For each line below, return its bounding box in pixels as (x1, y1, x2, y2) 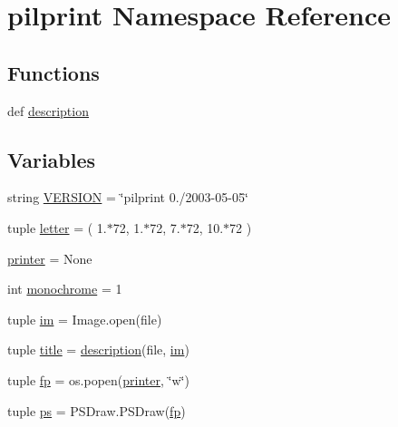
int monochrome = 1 (7, 279, 122, 298)
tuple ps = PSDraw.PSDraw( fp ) (7, 401, 186, 420)
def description (7, 101, 89, 120)
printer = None (7, 248, 92, 267)
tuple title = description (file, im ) (7, 340, 189, 359)
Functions (7, 58, 100, 86)
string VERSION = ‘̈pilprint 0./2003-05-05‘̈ (7, 188, 248, 207)
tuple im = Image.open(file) (7, 309, 162, 328)
